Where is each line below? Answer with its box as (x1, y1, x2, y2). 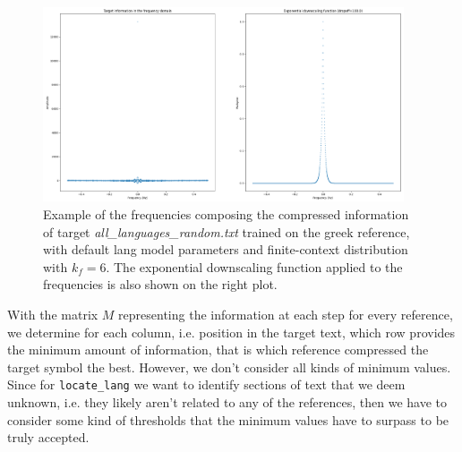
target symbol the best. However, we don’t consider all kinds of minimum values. (7, 357, 451, 376)
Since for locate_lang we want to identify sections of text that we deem (7, 375, 406, 394)
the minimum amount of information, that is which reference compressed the (7, 340, 429, 359)
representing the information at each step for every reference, (118, 304, 453, 323)
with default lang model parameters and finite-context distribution (43, 240, 408, 259)
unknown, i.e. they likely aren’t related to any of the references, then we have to (7, 392, 447, 411)
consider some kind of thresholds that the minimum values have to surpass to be (7, 410, 449, 429)
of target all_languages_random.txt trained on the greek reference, (43, 222, 410, 241)
